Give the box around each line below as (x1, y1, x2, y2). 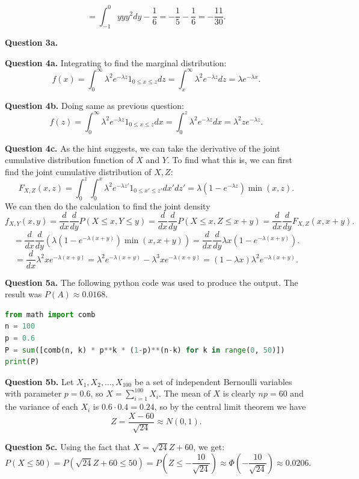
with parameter (5, 387, 62, 400)
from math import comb (5, 310, 96, 319)
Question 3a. (5, 36, 58, 49)
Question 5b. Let (5, 375, 74, 388)
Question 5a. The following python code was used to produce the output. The (5, 276, 298, 288)
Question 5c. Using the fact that (5, 440, 130, 453)
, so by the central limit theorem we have (154, 400, 306, 413)
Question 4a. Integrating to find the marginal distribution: (5, 56, 227, 69)
